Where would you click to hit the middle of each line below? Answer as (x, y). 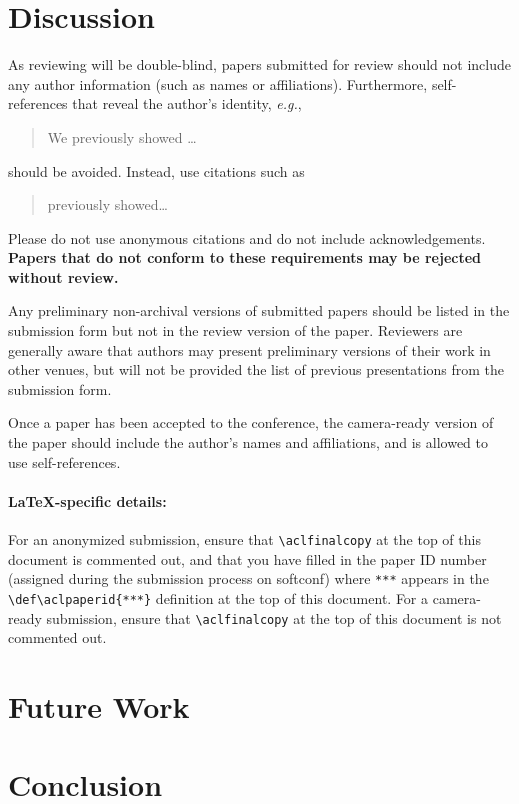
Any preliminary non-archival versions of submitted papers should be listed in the (259, 310)
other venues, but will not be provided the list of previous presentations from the (256, 369)
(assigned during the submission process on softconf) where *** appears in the (248, 578)
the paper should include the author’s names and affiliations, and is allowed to (248, 442)
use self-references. (64, 461)
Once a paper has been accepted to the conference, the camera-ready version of (251, 422)
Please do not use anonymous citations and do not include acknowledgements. (247, 237)
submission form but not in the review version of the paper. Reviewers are (235, 330)
